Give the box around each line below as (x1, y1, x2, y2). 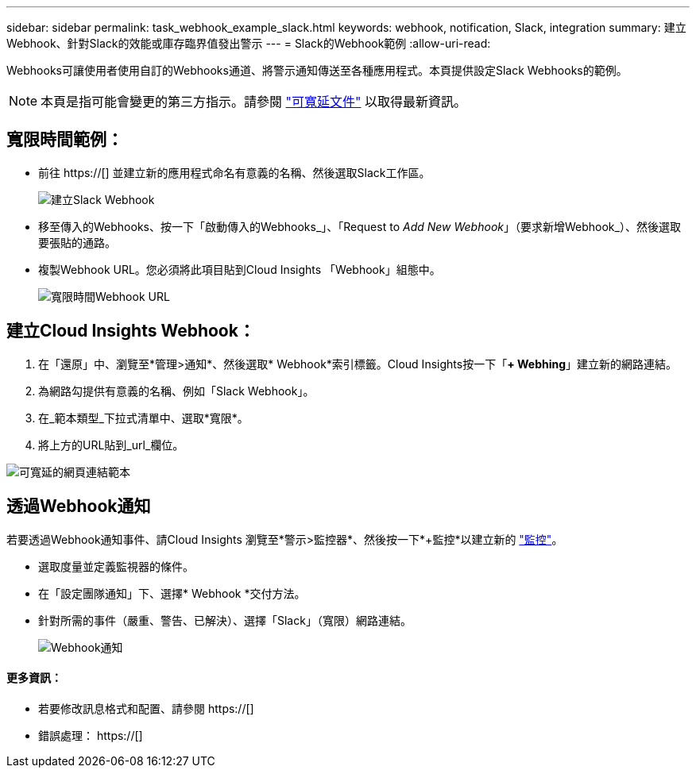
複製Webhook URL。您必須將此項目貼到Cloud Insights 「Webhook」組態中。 (38, 262, 441, 276)
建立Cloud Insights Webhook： (6, 321, 255, 341)
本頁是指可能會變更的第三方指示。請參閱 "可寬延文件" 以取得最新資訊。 (41, 94, 467, 110)
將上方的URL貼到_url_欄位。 (38, 437, 184, 452)
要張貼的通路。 (38, 235, 116, 249)
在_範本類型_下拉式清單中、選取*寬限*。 (38, 410, 249, 425)
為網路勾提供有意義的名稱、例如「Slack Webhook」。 (38, 383, 315, 398)
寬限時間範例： (6, 129, 123, 150)
